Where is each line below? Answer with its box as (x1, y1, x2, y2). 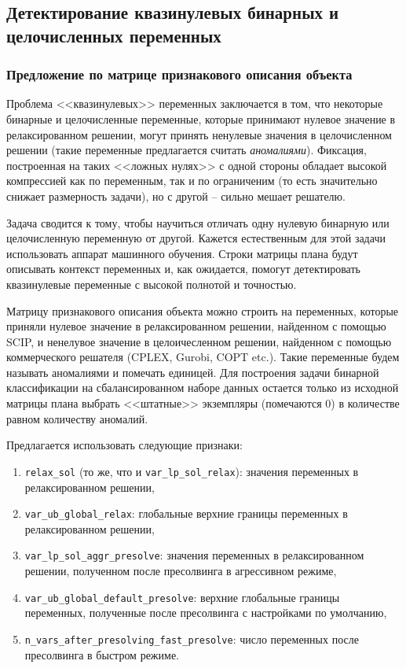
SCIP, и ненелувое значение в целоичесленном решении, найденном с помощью (6, 333, 392, 349)
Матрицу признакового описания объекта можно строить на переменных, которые (6, 302, 399, 319)
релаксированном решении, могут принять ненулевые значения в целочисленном (6, 126, 392, 142)
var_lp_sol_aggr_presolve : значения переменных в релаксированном (24, 547, 364, 563)
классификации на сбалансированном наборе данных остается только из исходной (6, 379, 399, 396)
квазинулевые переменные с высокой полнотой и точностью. (6, 275, 297, 292)
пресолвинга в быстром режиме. (24, 646, 179, 662)
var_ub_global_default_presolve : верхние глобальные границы (24, 589, 340, 605)
